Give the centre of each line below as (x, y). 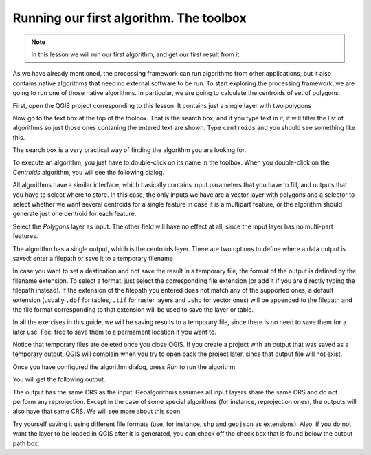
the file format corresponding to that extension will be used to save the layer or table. (133, 309)
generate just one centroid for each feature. (75, 214)
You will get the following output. (59, 379)
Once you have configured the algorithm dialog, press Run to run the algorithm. (125, 367)
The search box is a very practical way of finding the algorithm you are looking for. (130, 150)
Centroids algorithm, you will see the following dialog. (89, 172)
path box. (26, 443)
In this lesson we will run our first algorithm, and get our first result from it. (136, 54)
